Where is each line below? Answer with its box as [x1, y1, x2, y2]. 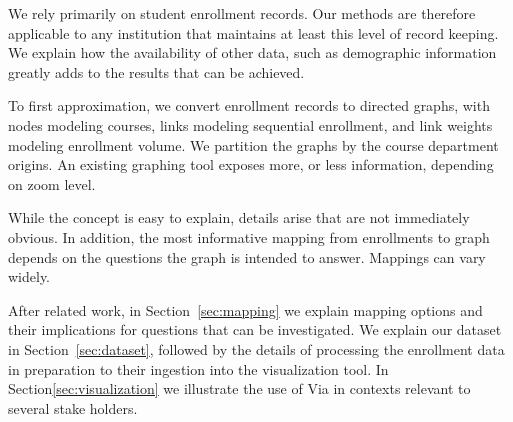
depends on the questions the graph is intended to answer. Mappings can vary [8, 246, 486, 267]
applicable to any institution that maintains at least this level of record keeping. [8, 22, 499, 43]
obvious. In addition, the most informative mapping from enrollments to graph [8, 226, 490, 247]
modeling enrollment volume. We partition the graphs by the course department [8, 134, 499, 155]
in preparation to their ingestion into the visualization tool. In [8, 358, 389, 379]
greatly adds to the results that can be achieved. [8, 61, 305, 82]
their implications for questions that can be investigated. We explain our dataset [8, 319, 502, 340]
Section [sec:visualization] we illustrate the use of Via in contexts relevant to [8, 378, 471, 399]
